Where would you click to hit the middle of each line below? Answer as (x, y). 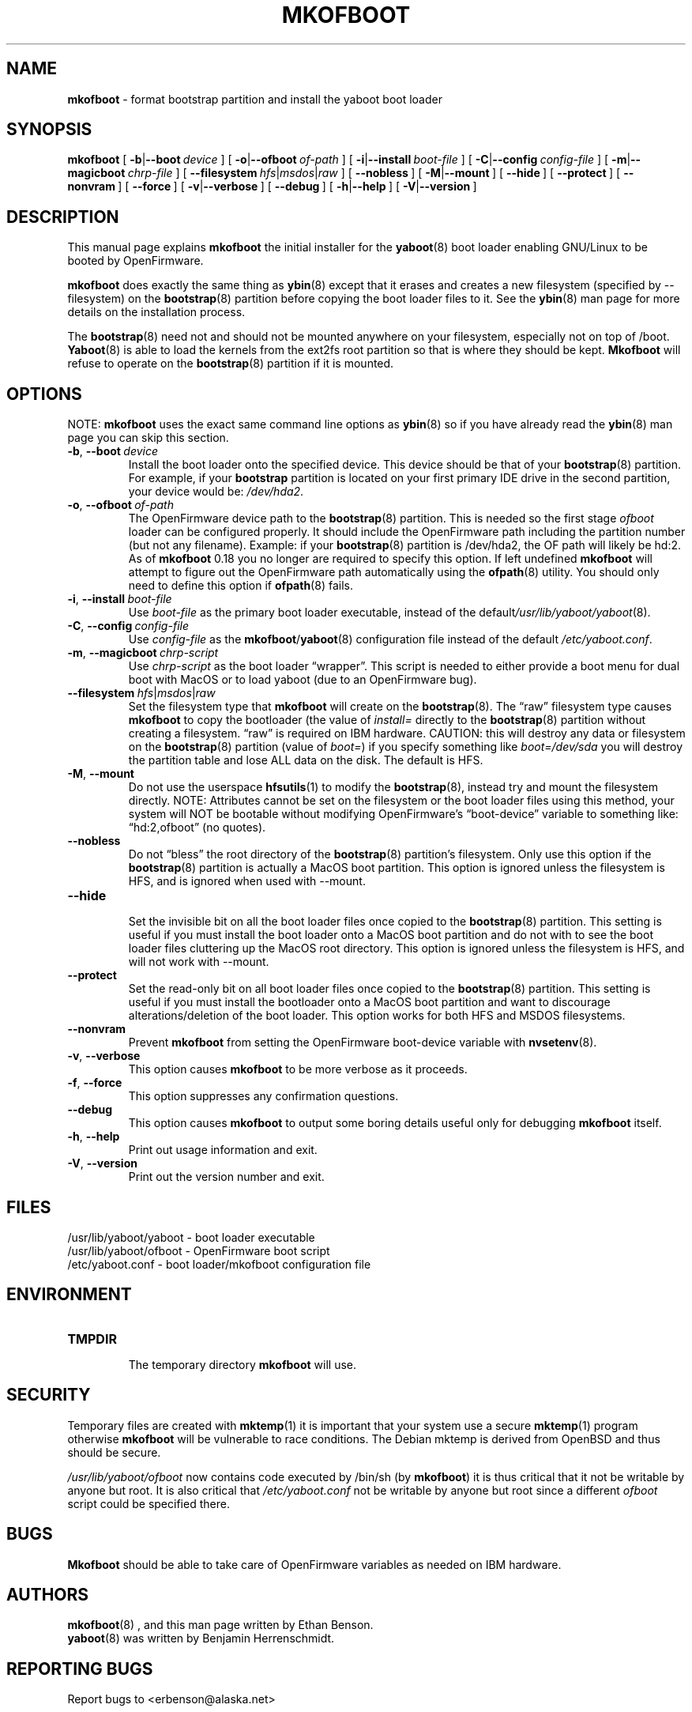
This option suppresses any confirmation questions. (263, 1096)
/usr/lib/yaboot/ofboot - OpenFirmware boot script (199, 1250)
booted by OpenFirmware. (135, 261)
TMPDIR (92, 1339)
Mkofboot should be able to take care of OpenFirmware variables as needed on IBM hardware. (314, 1564)
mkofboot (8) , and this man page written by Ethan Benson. (220, 1625)
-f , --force (95, 1083)
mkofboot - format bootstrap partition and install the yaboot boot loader (255, 99)
